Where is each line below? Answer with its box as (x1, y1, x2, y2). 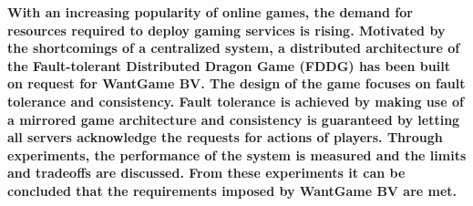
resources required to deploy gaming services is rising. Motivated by (7, 20, 446, 39)
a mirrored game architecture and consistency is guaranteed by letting (7, 109, 460, 129)
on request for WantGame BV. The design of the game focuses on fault (7, 74, 466, 93)
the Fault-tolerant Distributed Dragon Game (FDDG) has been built (7, 56, 450, 75)
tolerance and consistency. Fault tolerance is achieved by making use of (7, 91, 464, 110)
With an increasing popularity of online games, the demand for (7, 3, 413, 21)
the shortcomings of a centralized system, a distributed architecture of (7, 38, 460, 57)
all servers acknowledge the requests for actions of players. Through (7, 128, 443, 147)
